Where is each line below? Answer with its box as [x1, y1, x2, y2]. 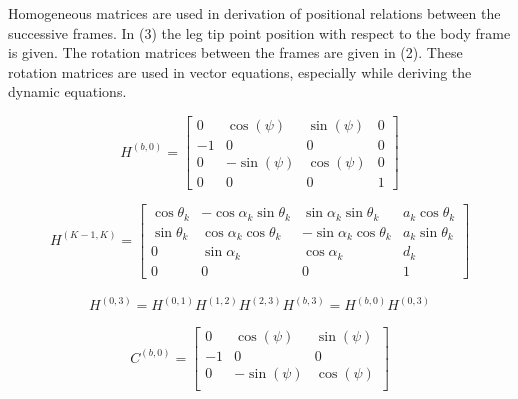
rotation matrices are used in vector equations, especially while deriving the [8, 61, 472, 82]
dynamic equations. [8, 81, 127, 102]
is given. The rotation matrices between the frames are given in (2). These [8, 42, 463, 63]
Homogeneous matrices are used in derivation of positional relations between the [8, 3, 501, 23]
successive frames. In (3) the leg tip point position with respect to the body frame [8, 22, 511, 43]
